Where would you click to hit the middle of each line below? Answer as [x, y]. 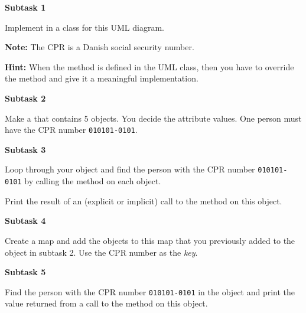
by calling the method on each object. [93, 181]
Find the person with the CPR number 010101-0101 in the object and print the [150, 291]
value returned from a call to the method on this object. [106, 303]
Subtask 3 [25, 149]
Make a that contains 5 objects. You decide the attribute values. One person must [153, 118]
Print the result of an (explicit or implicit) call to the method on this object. [144, 200]
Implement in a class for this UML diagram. [84, 27]
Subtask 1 [25, 7]
